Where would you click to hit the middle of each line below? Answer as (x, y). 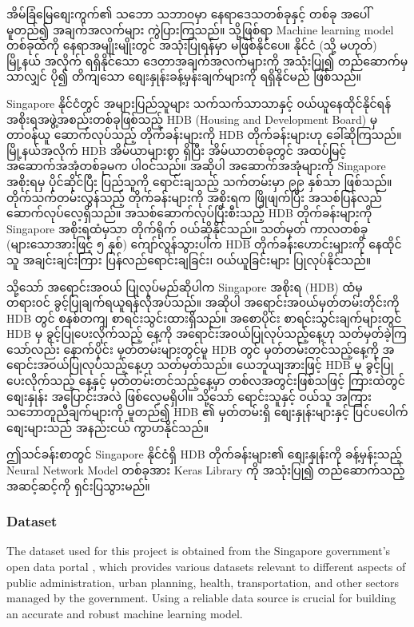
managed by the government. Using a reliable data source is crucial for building (201, 598)
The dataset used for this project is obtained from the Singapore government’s (199, 551)
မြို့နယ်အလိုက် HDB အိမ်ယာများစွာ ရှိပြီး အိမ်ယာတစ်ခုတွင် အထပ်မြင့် (177, 150)
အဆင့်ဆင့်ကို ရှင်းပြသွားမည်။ (78, 485)
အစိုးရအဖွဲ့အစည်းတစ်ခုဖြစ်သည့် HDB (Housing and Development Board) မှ (192, 119)
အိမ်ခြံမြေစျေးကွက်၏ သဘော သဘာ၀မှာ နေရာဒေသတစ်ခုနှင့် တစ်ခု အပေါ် (189, 14)
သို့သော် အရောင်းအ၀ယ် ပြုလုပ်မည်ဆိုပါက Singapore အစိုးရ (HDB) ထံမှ (185, 286)
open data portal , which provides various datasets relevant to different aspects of (206, 567)
